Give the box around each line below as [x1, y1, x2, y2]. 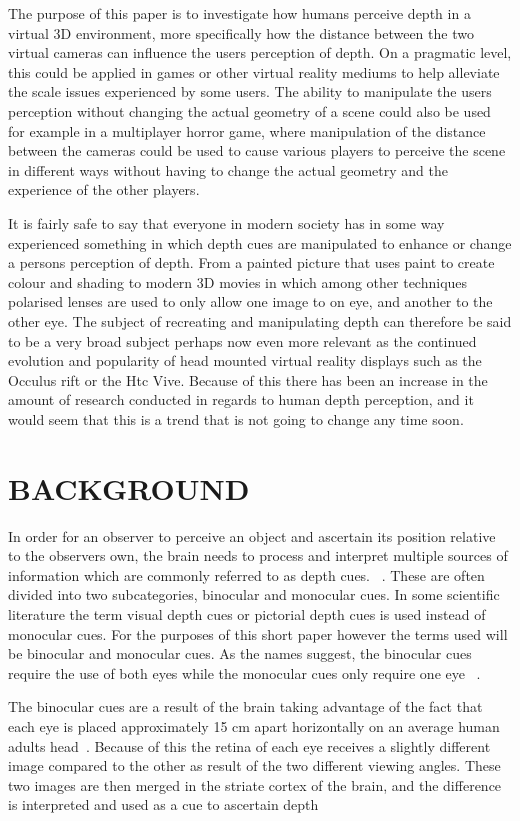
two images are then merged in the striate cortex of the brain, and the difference [8, 774, 502, 795]
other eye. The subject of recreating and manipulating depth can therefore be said [8, 310, 512, 331]
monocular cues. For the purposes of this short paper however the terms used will [8, 623, 508, 644]
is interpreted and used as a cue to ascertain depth [8, 794, 319, 815]
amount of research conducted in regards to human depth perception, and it [8, 389, 474, 410]
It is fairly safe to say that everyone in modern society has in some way [8, 212, 445, 233]
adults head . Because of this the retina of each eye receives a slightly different [8, 735, 491, 756]
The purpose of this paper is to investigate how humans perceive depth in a [8, 3, 471, 23]
